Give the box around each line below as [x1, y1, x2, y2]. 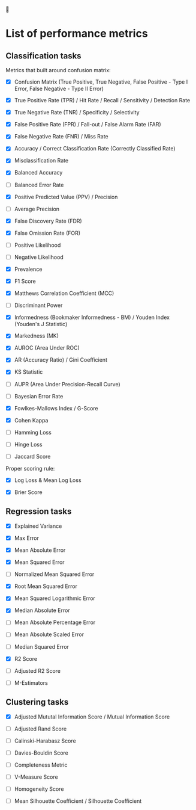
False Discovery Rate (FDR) [14, 217, 82, 224]
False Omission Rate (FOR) [14, 229, 81, 237]
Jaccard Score [14, 453, 51, 460]
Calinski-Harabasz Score [14, 737, 76, 744]
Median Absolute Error [14, 607, 70, 614]
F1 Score [14, 277, 37, 285]
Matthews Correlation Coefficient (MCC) [14, 289, 114, 297]
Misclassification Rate [14, 157, 69, 164]
